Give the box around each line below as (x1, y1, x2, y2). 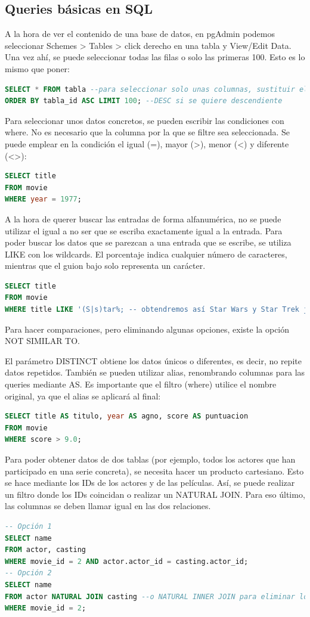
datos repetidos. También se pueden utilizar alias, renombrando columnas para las (5, 366, 305, 379)
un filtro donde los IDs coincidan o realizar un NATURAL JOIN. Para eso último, (5, 488, 305, 500)
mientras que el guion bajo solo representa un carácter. (5, 259, 206, 272)
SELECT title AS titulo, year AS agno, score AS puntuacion (5, 412, 249, 421)
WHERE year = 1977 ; (5, 195, 82, 204)
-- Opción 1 (5, 522, 52, 531)
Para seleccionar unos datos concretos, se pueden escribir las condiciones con (5, 114, 284, 126)
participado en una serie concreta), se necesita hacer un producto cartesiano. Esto (5, 464, 304, 477)
